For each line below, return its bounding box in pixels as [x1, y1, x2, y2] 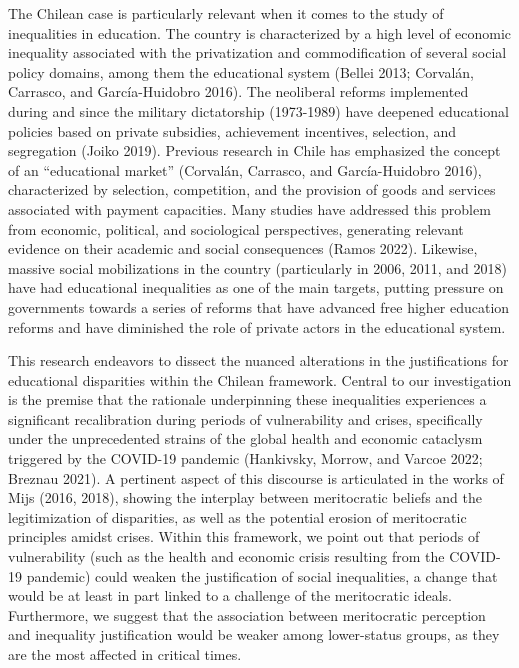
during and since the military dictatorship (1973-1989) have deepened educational [8, 100, 509, 121]
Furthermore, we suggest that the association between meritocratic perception [8, 604, 486, 625]
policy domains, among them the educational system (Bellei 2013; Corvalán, [8, 61, 474, 82]
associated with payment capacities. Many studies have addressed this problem [8, 198, 491, 219]
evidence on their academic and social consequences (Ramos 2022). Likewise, [8, 238, 478, 259]
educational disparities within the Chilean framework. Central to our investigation [8, 369, 512, 390]
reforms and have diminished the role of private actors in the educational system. [8, 316, 506, 337]
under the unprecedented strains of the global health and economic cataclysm [8, 428, 483, 449]
